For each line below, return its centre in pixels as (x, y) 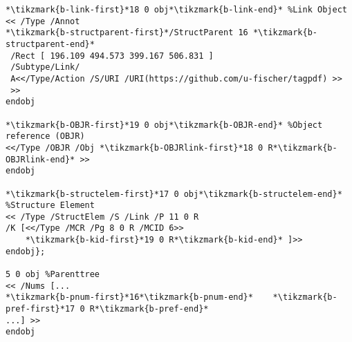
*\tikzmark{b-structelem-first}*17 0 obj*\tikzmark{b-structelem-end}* (174, 194)
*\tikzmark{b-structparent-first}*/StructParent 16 (127, 33)
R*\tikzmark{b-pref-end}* (149, 309)
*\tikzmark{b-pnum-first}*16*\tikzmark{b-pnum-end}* (129, 297)
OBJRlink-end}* (40, 159)
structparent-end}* (50, 44)
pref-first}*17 (40, 309)
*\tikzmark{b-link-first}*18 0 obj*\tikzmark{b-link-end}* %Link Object (176, 10)
